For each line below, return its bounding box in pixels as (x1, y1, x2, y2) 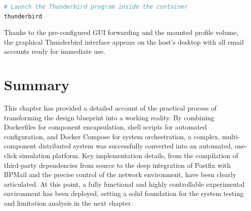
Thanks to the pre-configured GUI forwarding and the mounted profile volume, (4, 27, 239, 37)
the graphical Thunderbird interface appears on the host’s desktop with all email (4, 36, 244, 47)
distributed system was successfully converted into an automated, (38, 141, 233, 151)
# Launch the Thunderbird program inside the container (4, 3, 188, 10)
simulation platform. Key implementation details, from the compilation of (19, 150, 238, 161)
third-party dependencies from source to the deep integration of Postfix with (4, 160, 231, 170)
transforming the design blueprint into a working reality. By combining (4, 112, 215, 122)
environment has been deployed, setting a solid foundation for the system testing (4, 188, 244, 198)
